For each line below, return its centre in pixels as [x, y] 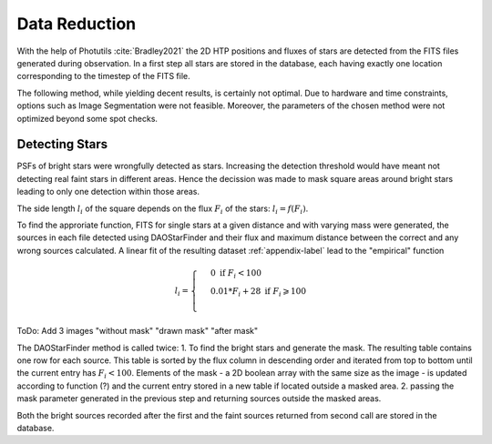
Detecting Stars [62, 144]
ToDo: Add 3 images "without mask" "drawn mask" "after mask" [138, 331]
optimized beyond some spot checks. [87, 118]
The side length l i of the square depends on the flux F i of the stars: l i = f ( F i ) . [163, 209]
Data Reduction [77, 24]
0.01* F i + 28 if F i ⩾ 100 [258, 292]
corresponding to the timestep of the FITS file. [103, 76]
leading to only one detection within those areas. [108, 192]
